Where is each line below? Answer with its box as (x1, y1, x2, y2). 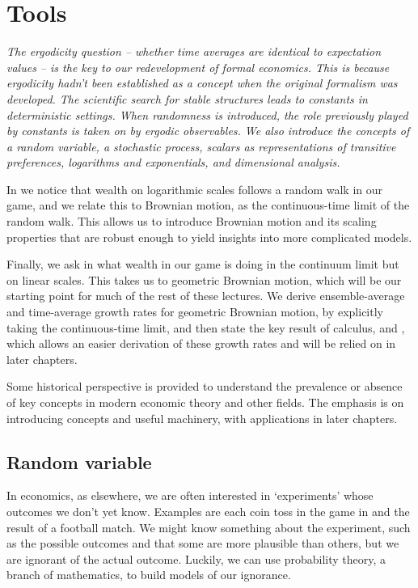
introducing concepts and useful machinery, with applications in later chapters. (6, 409, 398, 426)
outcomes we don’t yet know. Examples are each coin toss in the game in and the (6, 502, 410, 519)
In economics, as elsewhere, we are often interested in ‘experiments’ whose (6, 487, 374, 504)
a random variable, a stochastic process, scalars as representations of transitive (6, 137, 396, 154)
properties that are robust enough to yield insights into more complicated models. (6, 228, 412, 245)
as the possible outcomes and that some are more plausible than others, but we (6, 535, 399, 552)
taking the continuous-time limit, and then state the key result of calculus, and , (6, 319, 405, 336)
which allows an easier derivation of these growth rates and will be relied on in (6, 335, 396, 352)
